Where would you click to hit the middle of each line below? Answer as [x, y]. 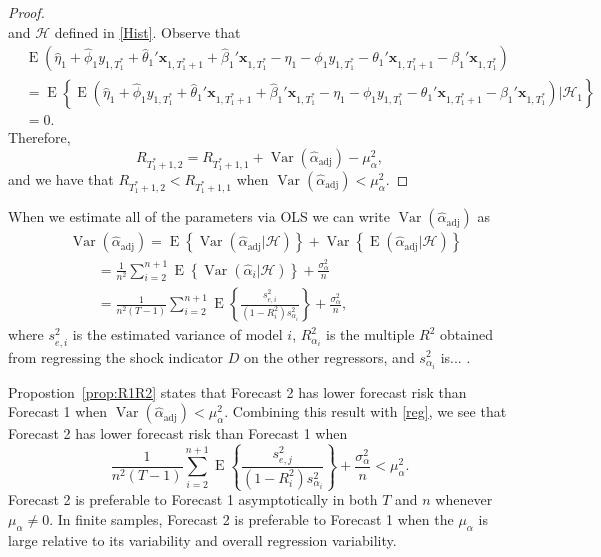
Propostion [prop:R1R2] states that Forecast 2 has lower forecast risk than [237, 391]
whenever [464, 499]
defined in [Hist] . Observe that [147, 31]
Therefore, [39, 137]
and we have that [61, 179]
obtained [466, 334]
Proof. [26, 12]
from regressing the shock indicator [116, 356]
